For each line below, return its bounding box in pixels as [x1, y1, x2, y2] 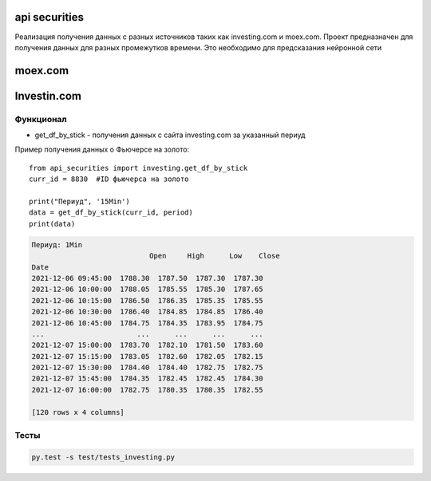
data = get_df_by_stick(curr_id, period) [29, 208, 193, 217]
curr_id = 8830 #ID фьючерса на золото [29, 175, 189, 183]
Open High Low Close [148, 251, 280, 261]
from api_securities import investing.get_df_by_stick [29, 164, 248, 172]
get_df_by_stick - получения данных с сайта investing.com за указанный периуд [34, 130, 306, 140]
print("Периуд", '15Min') [29, 197, 131, 207]
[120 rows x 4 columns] [31, 408, 125, 416]
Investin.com [14, 89, 81, 103]
